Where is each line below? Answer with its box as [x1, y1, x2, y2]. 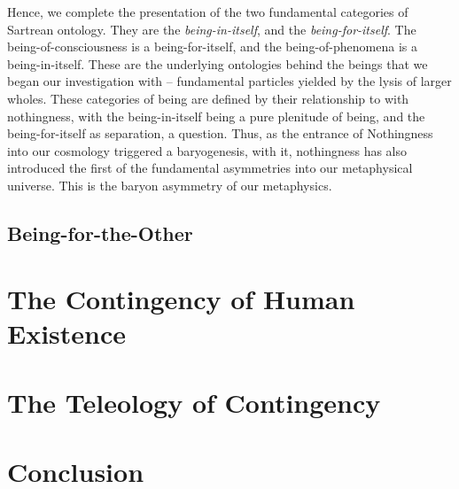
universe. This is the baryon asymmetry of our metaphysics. [7, 175, 332, 194]
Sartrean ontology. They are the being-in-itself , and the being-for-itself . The [7, 19, 416, 38]
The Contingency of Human [7, 280, 355, 316]
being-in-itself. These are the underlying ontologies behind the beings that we [7, 54, 428, 73]
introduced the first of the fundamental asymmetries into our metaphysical [7, 159, 413, 177]
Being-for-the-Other [7, 219, 193, 246]
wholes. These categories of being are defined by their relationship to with [7, 89, 409, 107]
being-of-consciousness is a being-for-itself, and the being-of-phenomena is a [7, 37, 417, 56]
